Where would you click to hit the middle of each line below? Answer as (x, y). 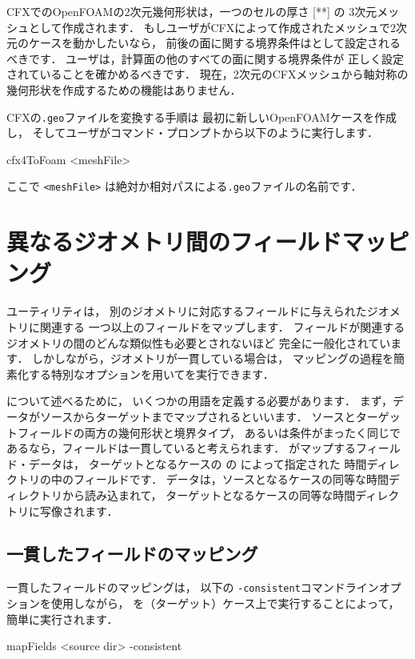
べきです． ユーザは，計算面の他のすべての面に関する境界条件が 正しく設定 (205, 58)
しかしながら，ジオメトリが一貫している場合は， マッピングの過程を (213, 358)
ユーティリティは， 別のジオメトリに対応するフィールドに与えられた (187, 311)
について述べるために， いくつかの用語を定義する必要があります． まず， (200, 401)
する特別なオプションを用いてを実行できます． (151, 374)
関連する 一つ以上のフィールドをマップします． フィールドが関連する (222, 326)
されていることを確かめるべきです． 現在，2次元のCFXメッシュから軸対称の (207, 74)
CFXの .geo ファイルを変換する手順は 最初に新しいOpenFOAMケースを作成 (202, 117)
